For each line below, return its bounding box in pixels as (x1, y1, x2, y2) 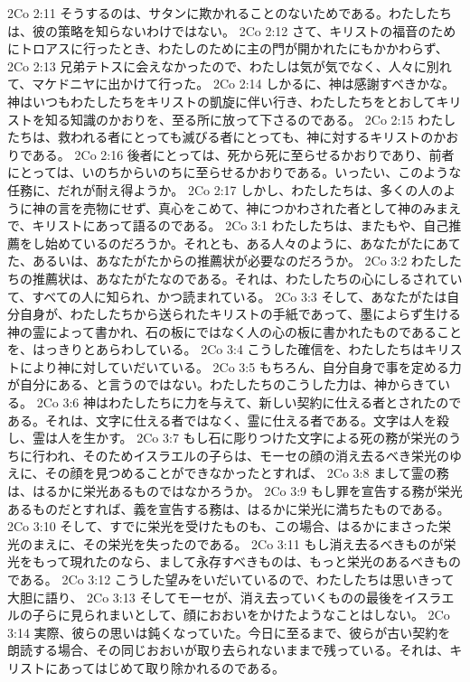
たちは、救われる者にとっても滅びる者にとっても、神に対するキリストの (7, 127, 434, 146)
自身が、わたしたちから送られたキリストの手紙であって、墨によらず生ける (19, 304, 461, 323)
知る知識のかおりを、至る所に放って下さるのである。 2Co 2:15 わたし (44, 109, 456, 128)
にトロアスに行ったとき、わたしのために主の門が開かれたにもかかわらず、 (7, 39, 448, 58)
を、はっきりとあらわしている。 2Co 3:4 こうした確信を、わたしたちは (7, 340, 425, 359)
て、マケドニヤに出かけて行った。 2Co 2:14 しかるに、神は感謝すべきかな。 (7, 74, 455, 93)
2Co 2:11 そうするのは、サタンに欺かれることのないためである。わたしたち (7, 4, 453, 22)
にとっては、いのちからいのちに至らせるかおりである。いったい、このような (7, 163, 462, 182)
